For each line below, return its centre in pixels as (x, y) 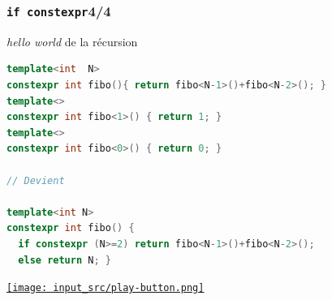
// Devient (36, 180)
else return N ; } (65, 260)
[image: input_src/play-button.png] (106, 288)
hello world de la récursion (72, 41)
